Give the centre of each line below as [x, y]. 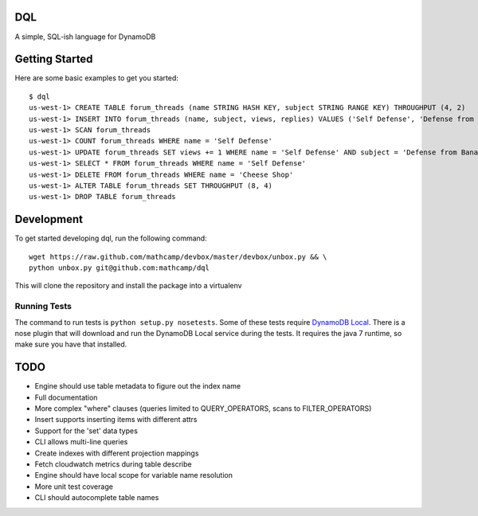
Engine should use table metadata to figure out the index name [138, 386]
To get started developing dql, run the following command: [111, 238]
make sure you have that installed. [71, 344]
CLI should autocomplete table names [97, 498]
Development [49, 219]
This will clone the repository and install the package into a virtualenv [128, 286]
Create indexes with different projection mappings [117, 453]
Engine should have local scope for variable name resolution [134, 475]
